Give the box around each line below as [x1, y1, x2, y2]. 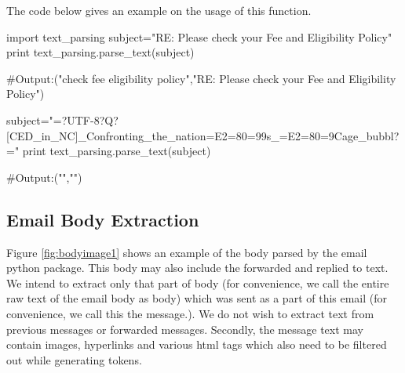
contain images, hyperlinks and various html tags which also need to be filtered [6, 336, 387, 353]
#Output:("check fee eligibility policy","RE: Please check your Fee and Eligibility [6, 70, 396, 86]
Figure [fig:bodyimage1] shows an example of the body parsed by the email [6, 244, 367, 260]
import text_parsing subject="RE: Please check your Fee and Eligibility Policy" [6, 28, 392, 45]
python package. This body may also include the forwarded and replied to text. [6, 259, 389, 276]
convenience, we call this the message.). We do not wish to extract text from [6, 305, 374, 321]
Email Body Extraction [6, 207, 199, 231]
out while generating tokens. [6, 351, 142, 368]
